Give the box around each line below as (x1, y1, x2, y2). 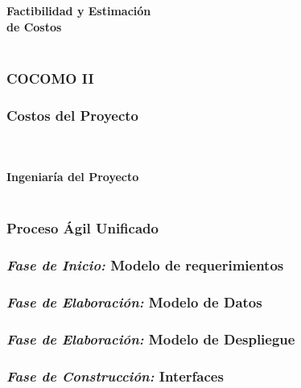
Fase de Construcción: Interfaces (6, 365, 224, 386)
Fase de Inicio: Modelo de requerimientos (6, 255, 284, 275)
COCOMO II (6, 68, 94, 88)
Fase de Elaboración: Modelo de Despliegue (6, 328, 295, 349)
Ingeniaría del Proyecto (6, 168, 139, 185)
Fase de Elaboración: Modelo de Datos (6, 292, 262, 312)
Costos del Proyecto (6, 105, 139, 125)
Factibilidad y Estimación (6, 2, 151, 19)
